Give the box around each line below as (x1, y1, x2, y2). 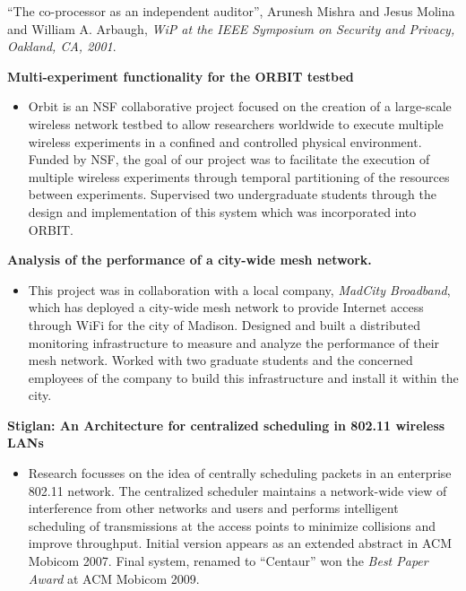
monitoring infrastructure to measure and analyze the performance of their (28, 333, 440, 352)
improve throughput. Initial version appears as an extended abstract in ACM (28, 534, 453, 552)
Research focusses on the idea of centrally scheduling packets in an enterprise (28, 464, 452, 482)
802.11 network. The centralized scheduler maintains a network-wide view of (28, 481, 447, 500)
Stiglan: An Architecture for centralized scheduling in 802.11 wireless (7, 415, 445, 434)
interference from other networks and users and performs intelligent (28, 499, 399, 517)
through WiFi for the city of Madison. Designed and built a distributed (28, 315, 420, 334)
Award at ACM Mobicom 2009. (28, 569, 200, 587)
